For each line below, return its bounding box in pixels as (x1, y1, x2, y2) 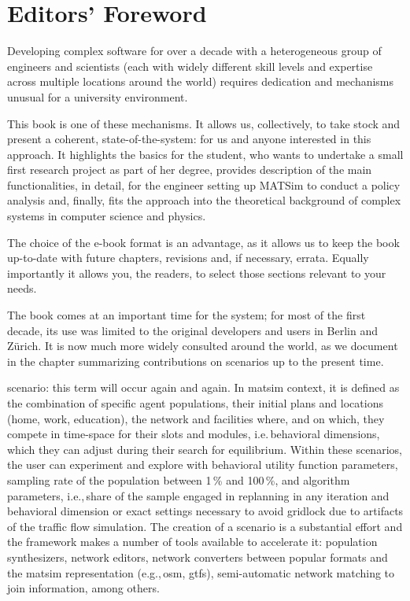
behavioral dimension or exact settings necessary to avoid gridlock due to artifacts (7, 503, 404, 519)
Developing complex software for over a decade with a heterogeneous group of (7, 42, 382, 59)
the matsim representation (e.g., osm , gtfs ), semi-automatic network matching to (7, 564, 395, 581)
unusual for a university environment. (7, 88, 188, 105)
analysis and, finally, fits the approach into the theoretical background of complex (7, 192, 401, 208)
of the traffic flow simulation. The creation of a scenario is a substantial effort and (7, 518, 403, 534)
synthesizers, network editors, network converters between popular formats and (7, 548, 388, 565)
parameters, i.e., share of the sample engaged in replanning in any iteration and (7, 487, 390, 503)
